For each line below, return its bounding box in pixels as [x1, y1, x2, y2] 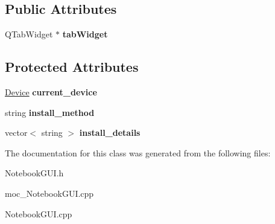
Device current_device [5, 86, 97, 98]
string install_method [5, 106, 95, 118]
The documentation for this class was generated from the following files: [5, 146, 271, 159]
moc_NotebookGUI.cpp [5, 187, 94, 199]
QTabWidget [5, 28, 53, 40]
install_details [79, 126, 141, 139]
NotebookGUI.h [5, 167, 64, 179]
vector [5, 126, 28, 139]
